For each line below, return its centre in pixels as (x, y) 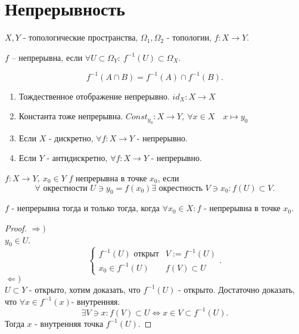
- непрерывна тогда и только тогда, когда (86, 208)
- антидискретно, (77, 158)
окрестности (65, 188)
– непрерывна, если (47, 57)
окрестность (181, 188)
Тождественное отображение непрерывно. (94, 96)
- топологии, (189, 37)
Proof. (16, 228)
